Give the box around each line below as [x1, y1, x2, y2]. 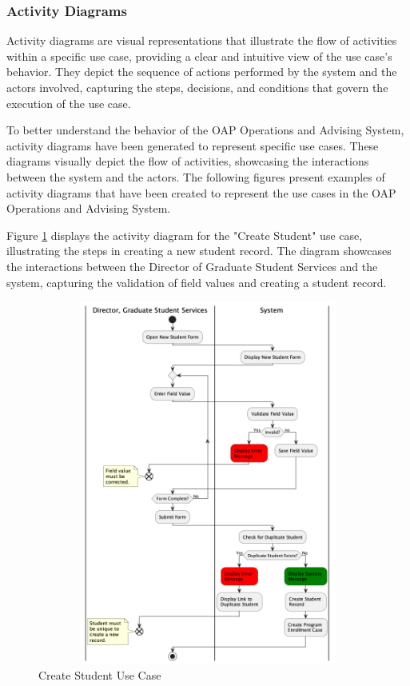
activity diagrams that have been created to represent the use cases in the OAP [6, 184, 396, 201]
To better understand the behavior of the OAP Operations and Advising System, [6, 122, 404, 138]
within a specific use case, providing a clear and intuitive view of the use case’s [6, 47, 392, 64]
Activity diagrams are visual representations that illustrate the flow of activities [6, 32, 397, 49]
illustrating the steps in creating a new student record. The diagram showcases [6, 242, 392, 259]
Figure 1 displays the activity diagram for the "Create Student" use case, [6, 226, 363, 243]
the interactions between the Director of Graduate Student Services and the [6, 257, 378, 274]
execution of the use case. [6, 94, 131, 111]
